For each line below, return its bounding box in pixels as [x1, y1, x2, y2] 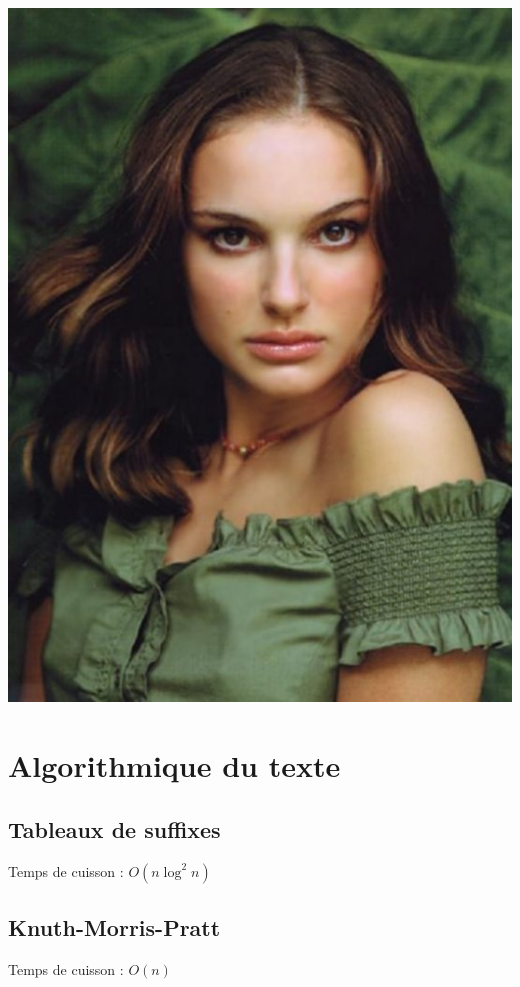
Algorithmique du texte [8, 745, 341, 786]
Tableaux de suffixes [8, 813, 221, 844]
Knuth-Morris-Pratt [8, 911, 221, 942]
